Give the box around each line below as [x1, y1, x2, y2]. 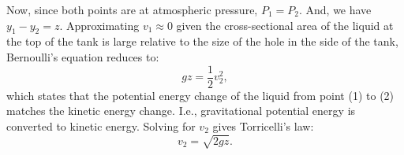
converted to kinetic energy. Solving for [6, 117, 196, 134]
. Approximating [59, 17, 140, 33]
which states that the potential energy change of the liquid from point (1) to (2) [6, 87, 395, 103]
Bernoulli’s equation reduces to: [6, 48, 159, 65]
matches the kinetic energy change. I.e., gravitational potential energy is [6, 102, 356, 119]
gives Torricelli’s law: [212, 117, 314, 134]
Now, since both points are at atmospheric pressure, [6, 2, 258, 17]
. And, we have [298, 2, 372, 17]
